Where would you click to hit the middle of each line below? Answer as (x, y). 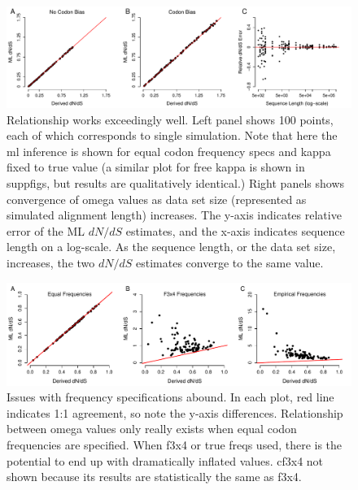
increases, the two (51, 262)
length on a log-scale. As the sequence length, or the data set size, (171, 247)
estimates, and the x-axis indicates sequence (235, 230)
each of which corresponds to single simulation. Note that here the (172, 135)
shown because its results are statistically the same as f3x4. (154, 477)
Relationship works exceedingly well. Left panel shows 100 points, (170, 119)
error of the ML (46, 230)
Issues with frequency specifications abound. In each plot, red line (170, 397)
